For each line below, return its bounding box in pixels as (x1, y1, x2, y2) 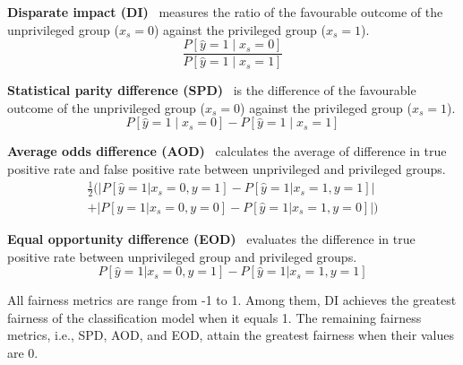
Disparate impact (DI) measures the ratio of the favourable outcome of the (7, 3, 443, 21)
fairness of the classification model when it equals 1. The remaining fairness (7, 308, 422, 326)
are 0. (7, 343, 39, 361)
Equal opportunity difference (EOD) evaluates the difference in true (7, 230, 416, 248)
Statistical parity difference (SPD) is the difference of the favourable (7, 81, 416, 100)
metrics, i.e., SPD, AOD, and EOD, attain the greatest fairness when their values (7, 326, 454, 344)
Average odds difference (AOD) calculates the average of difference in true (7, 142, 447, 161)
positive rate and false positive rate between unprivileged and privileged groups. (7, 160, 446, 178)
